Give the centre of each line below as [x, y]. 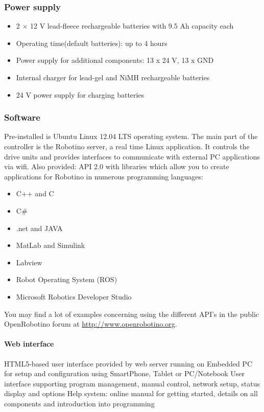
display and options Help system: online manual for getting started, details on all [131, 393]
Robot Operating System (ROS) [67, 279]
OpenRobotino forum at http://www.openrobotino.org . [91, 324]
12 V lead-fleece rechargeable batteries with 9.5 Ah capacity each [132, 26]
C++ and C [35, 193]
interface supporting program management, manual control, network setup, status [132, 383]
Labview [29, 262]
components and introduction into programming [79, 403]
